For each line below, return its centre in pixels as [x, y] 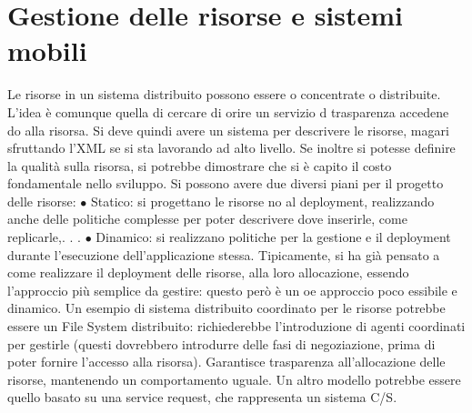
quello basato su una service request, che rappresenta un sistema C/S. [202, 397]
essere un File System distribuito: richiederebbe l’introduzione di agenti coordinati [236, 326]
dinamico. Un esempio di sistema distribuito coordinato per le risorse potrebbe [226, 308]
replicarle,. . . [44, 237]
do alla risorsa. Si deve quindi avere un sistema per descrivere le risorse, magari [228, 130]
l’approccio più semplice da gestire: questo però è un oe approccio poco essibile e [232, 290]
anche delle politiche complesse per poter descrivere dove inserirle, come [207, 219]
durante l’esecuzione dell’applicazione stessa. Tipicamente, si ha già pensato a [224, 254]
